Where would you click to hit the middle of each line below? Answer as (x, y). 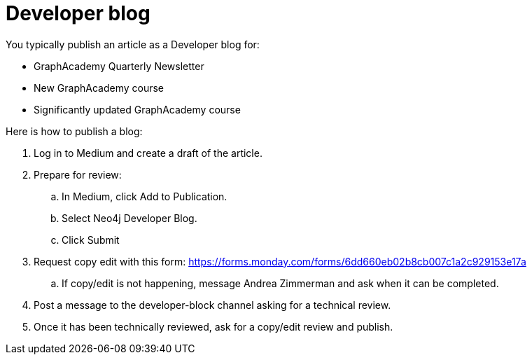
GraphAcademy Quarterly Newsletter (119, 66)
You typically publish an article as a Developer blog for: (133, 44)
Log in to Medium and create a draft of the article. (148, 153)
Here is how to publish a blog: (74, 131)
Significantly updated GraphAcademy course (137, 109)
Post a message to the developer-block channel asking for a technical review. (212, 305)
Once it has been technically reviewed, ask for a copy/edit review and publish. (213, 326)
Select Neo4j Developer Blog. (129, 218)
